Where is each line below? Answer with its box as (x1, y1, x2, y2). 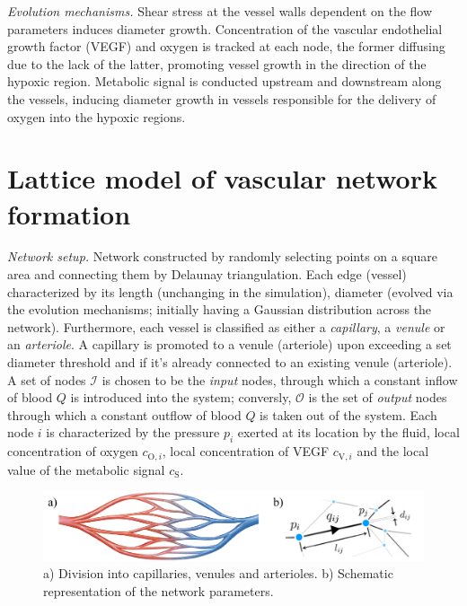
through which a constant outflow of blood (7, 405, 242, 424)
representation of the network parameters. (43, 581, 274, 600)
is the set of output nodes (308, 388, 447, 407)
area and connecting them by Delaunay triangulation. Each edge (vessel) (7, 265, 407, 284)
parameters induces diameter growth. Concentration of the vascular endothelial (7, 19, 443, 38)
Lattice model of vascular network (7, 160, 437, 197)
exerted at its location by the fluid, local (237, 423, 460, 442)
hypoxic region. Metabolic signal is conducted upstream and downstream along (7, 72, 442, 91)
